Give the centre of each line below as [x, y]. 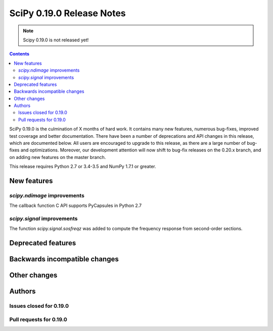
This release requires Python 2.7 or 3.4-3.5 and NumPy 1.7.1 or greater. [83, 167]
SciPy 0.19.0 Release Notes [67, 13]
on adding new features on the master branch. [58, 157]
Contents [19, 54]
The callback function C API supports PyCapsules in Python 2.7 [76, 206]
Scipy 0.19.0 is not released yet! [56, 40]
